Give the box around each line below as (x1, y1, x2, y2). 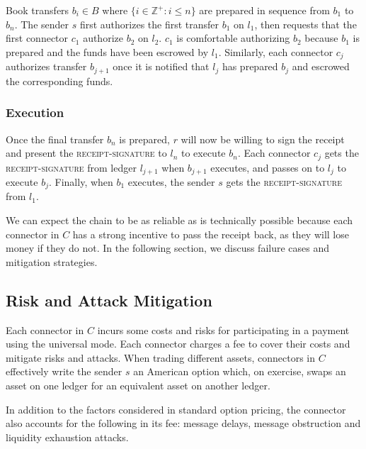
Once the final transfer (6, 131, 104, 146)
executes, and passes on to (210, 160, 325, 174)
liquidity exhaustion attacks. (6, 429, 129, 444)
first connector (6, 31, 69, 45)
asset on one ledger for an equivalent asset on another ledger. (6, 378, 270, 392)
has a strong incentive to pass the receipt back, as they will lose (72, 226, 349, 241)
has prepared (222, 59, 278, 74)
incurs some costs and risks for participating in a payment (97, 322, 350, 337)
